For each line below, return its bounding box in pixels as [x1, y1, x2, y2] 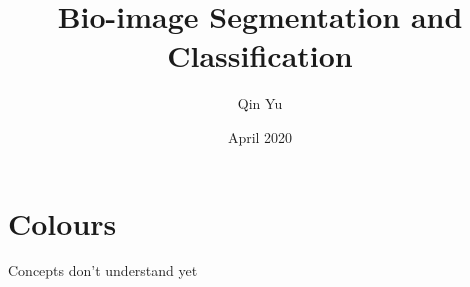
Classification [167, 35, 353, 76]
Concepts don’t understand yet [8, 260, 198, 281]
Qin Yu [237, 93, 283, 114]
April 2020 [227, 126, 293, 147]
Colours [8, 202, 117, 243]
